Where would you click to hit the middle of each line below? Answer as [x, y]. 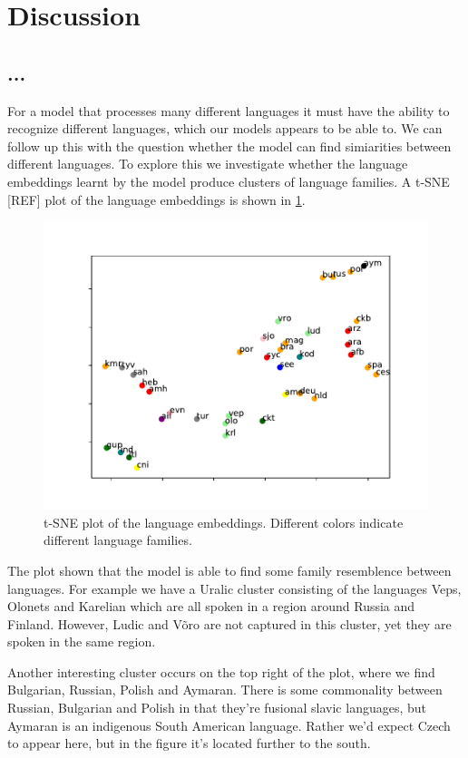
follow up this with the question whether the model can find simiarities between [229, 146]
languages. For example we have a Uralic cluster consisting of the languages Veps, [234, 588]
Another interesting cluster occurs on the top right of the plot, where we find [221, 671]
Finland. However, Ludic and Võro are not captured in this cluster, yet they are [229, 623]
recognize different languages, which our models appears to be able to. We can [225, 128]
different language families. [118, 540]
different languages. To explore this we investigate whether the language [208, 164]
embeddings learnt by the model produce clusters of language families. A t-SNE [229, 181]
